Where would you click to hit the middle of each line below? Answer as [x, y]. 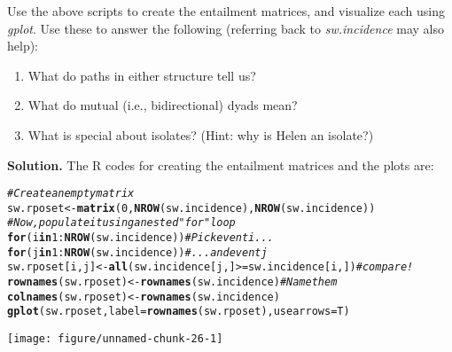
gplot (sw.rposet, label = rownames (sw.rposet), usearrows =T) [179, 312]
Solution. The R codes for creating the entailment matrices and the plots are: [221, 164]
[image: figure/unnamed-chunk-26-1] [115, 339]
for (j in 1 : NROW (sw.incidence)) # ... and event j [137, 252]
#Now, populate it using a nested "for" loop [121, 223]
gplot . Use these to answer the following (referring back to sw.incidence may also [226, 28]
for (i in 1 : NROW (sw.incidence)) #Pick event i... [140, 238]
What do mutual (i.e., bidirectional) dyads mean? [163, 105]
